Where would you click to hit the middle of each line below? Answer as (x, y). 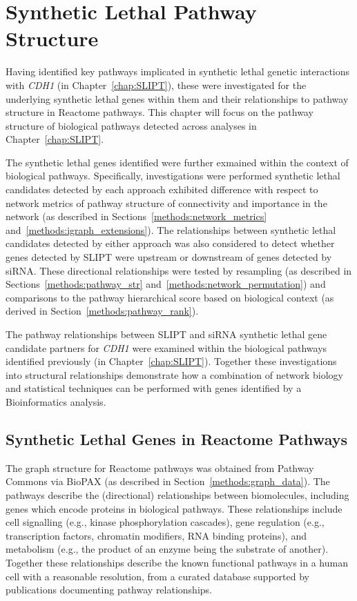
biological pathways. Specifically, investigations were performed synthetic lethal (173, 176)
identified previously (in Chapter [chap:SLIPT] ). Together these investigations (171, 361)
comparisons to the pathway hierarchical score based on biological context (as (170, 297)
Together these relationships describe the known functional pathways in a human (177, 562)
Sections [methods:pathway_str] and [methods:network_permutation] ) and (166, 284)
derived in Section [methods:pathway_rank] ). (102, 311)
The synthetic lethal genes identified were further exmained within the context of (177, 162)
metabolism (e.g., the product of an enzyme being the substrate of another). (167, 549)
